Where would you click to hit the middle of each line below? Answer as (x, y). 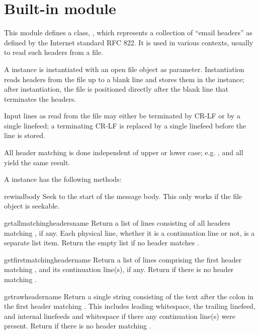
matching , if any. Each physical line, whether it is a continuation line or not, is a (129, 232)
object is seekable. (32, 206)
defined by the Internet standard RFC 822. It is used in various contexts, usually (129, 42)
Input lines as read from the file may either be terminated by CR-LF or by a (122, 116)
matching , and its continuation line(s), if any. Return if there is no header (119, 269)
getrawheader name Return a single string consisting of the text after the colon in (129, 296)
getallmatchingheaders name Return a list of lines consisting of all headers (117, 223)
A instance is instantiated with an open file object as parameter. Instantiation (124, 69)
